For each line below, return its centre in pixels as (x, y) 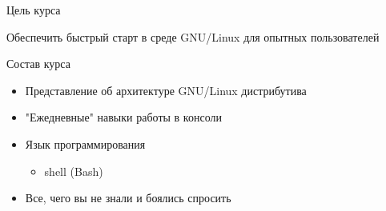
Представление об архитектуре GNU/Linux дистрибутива (166, 90)
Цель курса (34, 10)
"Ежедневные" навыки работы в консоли (123, 117)
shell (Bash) (74, 171)
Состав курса (38, 64)
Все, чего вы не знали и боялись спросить (128, 198)
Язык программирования (85, 143)
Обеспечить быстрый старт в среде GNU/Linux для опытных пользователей (193, 36)
